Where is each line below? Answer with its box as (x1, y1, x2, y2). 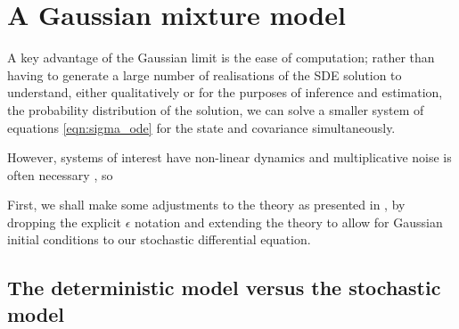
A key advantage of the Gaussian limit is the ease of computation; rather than (7, 48, 435, 67)
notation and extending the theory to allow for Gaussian (135, 212, 443, 231)
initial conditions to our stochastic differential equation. (7, 230, 311, 249)
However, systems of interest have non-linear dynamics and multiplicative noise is (7, 148, 452, 167)
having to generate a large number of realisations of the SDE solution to (7, 65, 402, 84)
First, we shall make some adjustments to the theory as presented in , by (7, 195, 406, 214)
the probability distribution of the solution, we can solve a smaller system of (7, 100, 424, 119)
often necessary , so (7, 165, 113, 184)
